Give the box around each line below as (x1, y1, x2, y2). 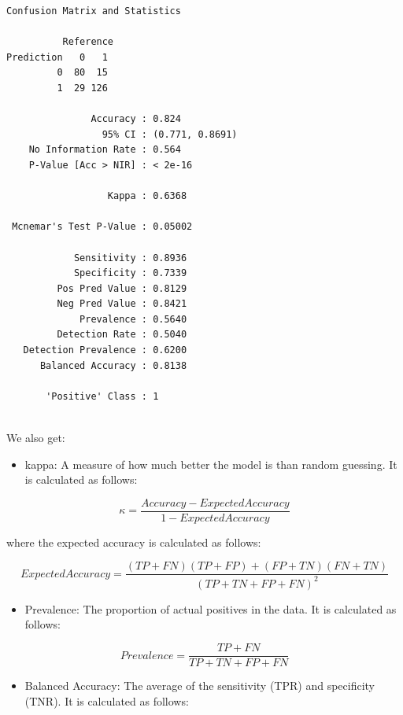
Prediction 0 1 (6, 51, 108, 63)
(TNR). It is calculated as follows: (24, 692, 189, 709)
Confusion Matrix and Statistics (6, 6, 181, 17)
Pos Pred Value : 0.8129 (57, 282, 187, 294)
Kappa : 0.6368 (107, 190, 187, 202)
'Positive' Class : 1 (46, 390, 159, 402)
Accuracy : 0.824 (91, 113, 181, 125)
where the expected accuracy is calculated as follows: (6, 533, 261, 550)
